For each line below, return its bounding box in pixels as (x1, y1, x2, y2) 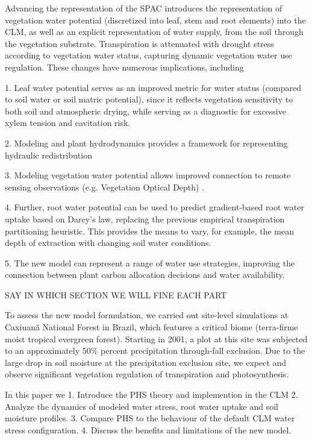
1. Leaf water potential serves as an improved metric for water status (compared (5, 81, 301, 93)
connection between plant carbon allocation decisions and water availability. (5, 268, 285, 281)
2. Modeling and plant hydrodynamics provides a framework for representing (5, 136, 288, 149)
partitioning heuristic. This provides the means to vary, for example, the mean (5, 224, 295, 237)
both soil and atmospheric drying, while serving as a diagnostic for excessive (5, 104, 286, 117)
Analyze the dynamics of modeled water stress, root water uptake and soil (5, 400, 278, 412)
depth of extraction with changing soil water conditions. (5, 236, 211, 249)
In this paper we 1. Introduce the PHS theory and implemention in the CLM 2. (5, 388, 298, 401)
